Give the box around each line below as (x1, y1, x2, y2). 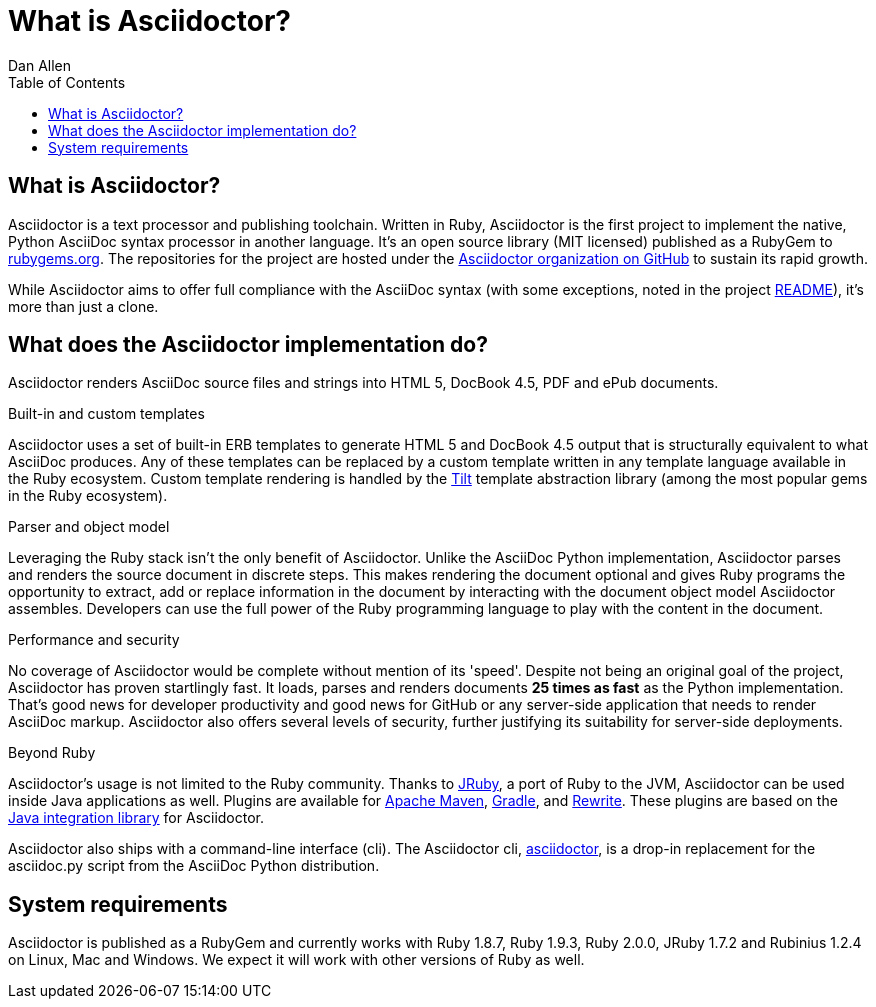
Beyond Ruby (8, 744, 96, 762)
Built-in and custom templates (8, 405, 205, 423)
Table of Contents (8, 73, 126, 91)
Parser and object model (8, 518, 170, 536)
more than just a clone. (8, 297, 159, 315)
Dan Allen (8, 56, 72, 74)
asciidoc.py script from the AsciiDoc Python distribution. (8, 857, 380, 875)
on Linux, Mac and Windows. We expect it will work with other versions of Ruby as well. (8, 951, 585, 969)
